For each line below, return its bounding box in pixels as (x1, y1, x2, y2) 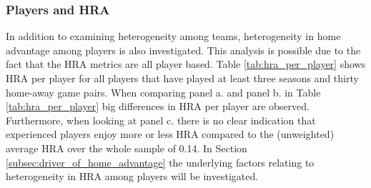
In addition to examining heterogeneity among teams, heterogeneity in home (6, 29, 341, 44)
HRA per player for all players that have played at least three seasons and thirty (6, 71, 359, 85)
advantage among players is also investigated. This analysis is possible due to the (6, 42, 361, 57)
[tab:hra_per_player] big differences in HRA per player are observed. (6, 99, 310, 114)
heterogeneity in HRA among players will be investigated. (6, 169, 259, 184)
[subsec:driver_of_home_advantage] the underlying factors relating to (6, 154, 315, 169)
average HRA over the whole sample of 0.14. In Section (6, 140, 247, 155)
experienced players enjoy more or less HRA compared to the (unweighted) (6, 127, 335, 142)
